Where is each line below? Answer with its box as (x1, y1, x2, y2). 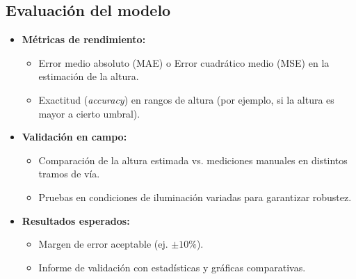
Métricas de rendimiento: (22, 32, 146, 47)
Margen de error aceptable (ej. (38, 237, 168, 251)
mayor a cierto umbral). (38, 106, 140, 120)
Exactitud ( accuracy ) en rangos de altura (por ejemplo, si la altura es (38, 92, 334, 106)
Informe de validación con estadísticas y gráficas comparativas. (38, 260, 306, 274)
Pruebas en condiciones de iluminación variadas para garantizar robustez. (38, 189, 352, 204)
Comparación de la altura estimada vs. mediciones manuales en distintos (38, 152, 348, 167)
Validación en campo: (22, 129, 127, 144)
